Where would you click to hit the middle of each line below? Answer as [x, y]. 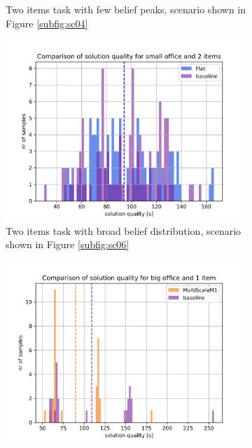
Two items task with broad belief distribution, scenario [124, 230]
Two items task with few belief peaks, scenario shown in [126, 9]
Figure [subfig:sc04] [47, 23]
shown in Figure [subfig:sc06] [68, 244]
